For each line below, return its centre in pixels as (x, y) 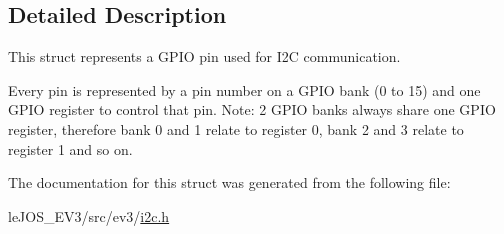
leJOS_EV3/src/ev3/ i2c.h (89, 215)
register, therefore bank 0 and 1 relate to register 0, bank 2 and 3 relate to (236, 128)
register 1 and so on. (70, 148)
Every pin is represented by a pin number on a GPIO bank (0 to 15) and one (244, 89)
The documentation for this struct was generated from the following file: (229, 182)
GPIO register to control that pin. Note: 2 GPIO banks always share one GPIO (252, 109)
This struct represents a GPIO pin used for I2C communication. (204, 56)
